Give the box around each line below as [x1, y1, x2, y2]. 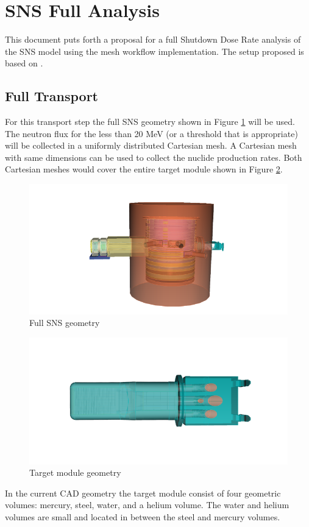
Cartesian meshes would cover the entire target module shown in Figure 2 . [5, 163, 283, 175]
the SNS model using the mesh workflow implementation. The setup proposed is [5, 44, 304, 57]
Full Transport [5, 87, 98, 105]
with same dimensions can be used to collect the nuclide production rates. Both [5, 150, 302, 163]
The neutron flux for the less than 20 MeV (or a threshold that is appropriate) [5, 127, 298, 140]
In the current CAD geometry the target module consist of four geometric [5, 486, 281, 499]
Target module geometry [29, 466, 121, 479]
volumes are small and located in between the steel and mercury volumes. [5, 510, 280, 523]
